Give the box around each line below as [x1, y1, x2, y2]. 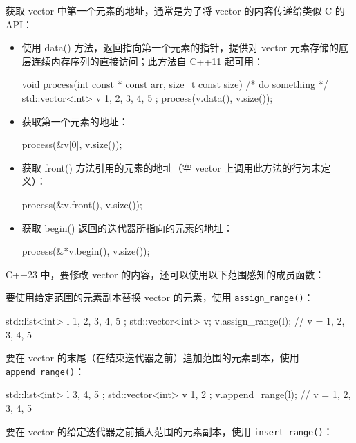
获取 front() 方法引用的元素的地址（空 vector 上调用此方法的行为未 [21, 160, 321, 174]
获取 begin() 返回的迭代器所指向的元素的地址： [21, 220, 234, 235]
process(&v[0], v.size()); [21, 137, 122, 152]
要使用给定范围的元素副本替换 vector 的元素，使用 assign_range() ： [6, 290, 314, 305]
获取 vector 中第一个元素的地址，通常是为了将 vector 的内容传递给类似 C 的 [6, 3, 345, 17]
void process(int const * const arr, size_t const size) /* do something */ [21, 77, 328, 91]
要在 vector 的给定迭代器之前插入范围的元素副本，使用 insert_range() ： [6, 424, 333, 438]
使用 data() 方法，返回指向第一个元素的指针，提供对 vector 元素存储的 [21, 40, 339, 55]
